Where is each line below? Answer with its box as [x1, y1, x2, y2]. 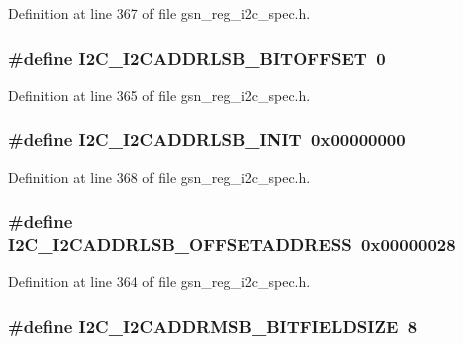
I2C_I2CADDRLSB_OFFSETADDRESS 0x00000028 [8, 232, 456, 257]
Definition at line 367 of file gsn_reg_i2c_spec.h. [8, 3, 311, 23]
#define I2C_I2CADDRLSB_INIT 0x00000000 [8, 127, 406, 152]
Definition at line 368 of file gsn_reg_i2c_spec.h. [8, 166, 311, 187]
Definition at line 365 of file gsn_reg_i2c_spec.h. [8, 84, 311, 105]
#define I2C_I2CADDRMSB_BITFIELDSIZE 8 [8, 313, 418, 338]
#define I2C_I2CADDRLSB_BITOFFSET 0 [8, 45, 386, 70]
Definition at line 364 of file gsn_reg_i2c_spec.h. [8, 271, 311, 292]
